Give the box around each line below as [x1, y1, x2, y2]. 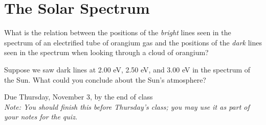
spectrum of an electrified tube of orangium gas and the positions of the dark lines [4, 37, 262, 47]
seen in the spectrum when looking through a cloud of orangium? [4, 47, 209, 58]
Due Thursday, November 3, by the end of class [4, 91, 153, 102]
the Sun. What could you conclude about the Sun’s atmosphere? [4, 74, 206, 85]
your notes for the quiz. [4, 111, 78, 122]
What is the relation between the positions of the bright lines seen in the [4, 27, 231, 38]
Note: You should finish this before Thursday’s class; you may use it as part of [4, 101, 250, 112]
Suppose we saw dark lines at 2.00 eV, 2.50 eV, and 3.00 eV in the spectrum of [4, 64, 251, 74]
